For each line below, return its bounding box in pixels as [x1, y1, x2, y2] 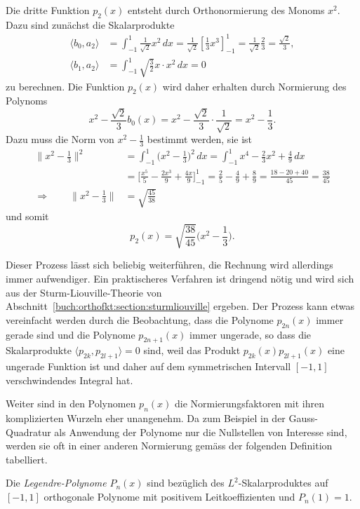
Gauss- [288, 411, 318, 426]
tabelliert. [6, 452, 48, 466]
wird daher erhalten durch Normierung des [162, 79, 347, 93]
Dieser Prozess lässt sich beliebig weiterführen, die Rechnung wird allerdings [6, 257, 333, 272]
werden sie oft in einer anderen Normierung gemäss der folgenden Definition [6, 438, 333, 453]
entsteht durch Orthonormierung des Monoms [128, 3, 325, 17]
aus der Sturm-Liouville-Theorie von [6, 285, 162, 299]
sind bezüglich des [147, 475, 225, 490]
